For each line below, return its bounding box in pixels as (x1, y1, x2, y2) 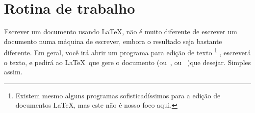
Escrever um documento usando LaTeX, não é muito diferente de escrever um (4, 26, 237, 37)
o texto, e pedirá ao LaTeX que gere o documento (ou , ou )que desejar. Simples (4, 57, 251, 67)
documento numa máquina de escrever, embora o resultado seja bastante (4, 36, 222, 46)
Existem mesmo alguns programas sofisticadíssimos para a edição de (15, 90, 221, 100)
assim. (4, 67, 23, 77)
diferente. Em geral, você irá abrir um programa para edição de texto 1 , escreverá (4, 46, 251, 57)
